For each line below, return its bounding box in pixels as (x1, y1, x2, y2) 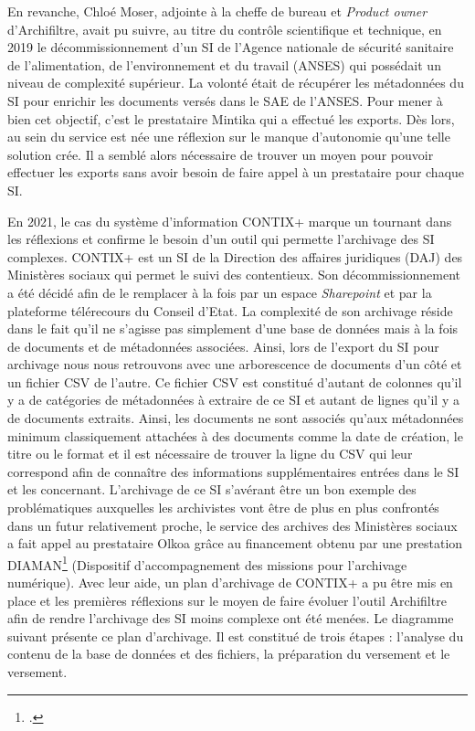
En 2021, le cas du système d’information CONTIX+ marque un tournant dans (7, 211, 452, 230)
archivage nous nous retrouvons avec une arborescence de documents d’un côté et (7, 355, 462, 374)
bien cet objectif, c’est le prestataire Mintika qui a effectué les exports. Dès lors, (7, 109, 455, 128)
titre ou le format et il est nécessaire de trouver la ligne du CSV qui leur (7, 444, 413, 463)
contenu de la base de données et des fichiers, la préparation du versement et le (7, 644, 450, 663)
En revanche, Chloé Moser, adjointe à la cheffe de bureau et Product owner (7, 2, 427, 20)
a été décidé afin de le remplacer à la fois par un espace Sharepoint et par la (7, 282, 432, 302)
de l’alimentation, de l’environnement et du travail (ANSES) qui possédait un (7, 55, 441, 74)
